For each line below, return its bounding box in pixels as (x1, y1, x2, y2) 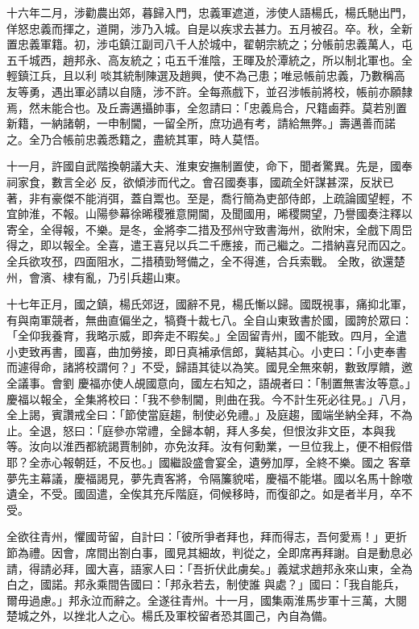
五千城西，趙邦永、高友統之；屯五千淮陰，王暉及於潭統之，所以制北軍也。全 (6, 51, 413, 68)
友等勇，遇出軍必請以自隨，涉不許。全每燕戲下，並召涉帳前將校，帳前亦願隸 (6, 82, 413, 99)
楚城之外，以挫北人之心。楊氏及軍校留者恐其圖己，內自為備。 (6, 607, 334, 624)
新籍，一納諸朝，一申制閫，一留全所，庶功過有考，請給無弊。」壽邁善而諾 (6, 115, 396, 132)
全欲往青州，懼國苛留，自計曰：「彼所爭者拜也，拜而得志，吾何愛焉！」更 (6, 528, 396, 545)
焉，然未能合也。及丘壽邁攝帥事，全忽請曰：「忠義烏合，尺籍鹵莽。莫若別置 (6, 99, 407, 115)
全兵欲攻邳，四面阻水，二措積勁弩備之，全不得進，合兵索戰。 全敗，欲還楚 (6, 252, 405, 269)
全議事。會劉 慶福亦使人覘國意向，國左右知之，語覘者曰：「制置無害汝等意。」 (6, 375, 411, 392)
